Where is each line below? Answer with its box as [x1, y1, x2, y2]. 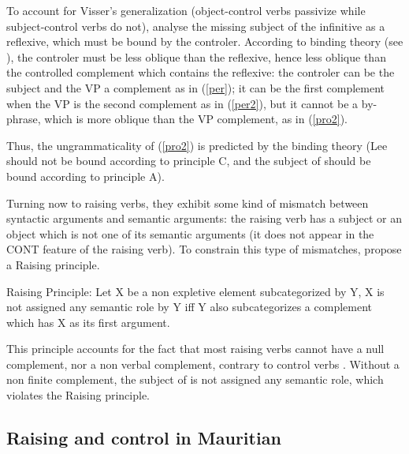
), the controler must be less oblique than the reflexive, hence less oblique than [6, 48, 386, 65]
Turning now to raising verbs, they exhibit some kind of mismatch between [6, 194, 369, 211]
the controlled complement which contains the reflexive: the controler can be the [6, 64, 395, 81]
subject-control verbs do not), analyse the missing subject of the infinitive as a [6, 17, 385, 34]
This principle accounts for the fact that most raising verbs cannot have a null [6, 340, 385, 357]
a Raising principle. [6, 256, 100, 272]
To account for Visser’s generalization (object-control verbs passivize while [6, 2, 366, 18]
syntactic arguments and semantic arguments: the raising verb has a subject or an [6, 210, 402, 227]
